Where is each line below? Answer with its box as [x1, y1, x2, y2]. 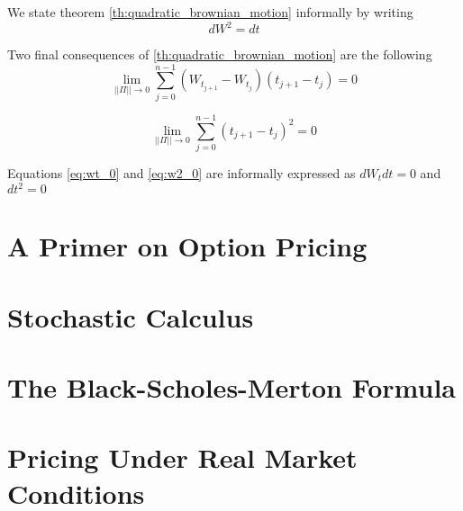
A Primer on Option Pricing [7, 228, 368, 264]
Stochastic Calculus [7, 298, 254, 335]
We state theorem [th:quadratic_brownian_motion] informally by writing [7, 3, 413, 21]
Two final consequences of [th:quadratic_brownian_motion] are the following [7, 45, 432, 64]
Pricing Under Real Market [7, 439, 358, 476]
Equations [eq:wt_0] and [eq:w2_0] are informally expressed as [7, 163, 356, 182]
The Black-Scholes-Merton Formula [7, 368, 457, 405]
